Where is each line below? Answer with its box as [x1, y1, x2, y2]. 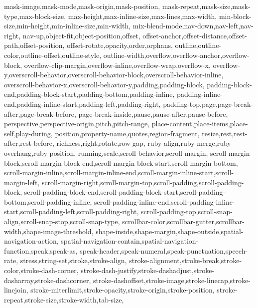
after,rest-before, [4, 138, 54, 148]
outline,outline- [175, 40, 222, 50]
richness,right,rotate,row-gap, [56, 138, 145, 148]
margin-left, [4, 177, 40, 187]
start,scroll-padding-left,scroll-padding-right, [4, 206, 139, 217]
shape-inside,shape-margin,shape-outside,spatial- [96, 226, 244, 236]
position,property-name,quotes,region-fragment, [55, 128, 200, 138]
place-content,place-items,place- [151, 118, 248, 129]
